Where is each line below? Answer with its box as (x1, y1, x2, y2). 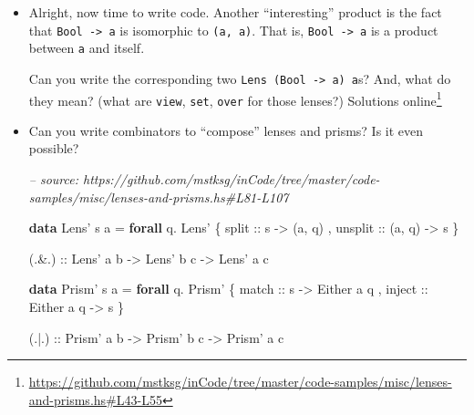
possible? (28, 139, 79, 158)
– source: (28, 170, 79, 189)
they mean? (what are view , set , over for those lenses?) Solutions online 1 (28, 88, 442, 109)
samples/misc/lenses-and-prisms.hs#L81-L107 (28, 187, 289, 206)
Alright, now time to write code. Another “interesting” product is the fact (28, 3, 442, 21)
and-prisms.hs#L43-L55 (28, 389, 162, 409)
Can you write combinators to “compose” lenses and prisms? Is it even (28, 120, 424, 140)
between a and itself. (28, 38, 145, 57)
